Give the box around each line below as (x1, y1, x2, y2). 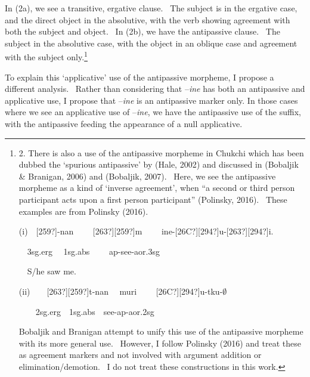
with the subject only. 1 (5, 49, 88, 63)
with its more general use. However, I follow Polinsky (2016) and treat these (18, 336, 301, 349)
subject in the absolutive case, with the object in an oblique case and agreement (5, 36, 297, 49)
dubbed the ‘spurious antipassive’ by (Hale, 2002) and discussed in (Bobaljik (18, 158, 299, 171)
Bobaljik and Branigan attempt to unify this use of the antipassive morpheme (18, 325, 303, 338)
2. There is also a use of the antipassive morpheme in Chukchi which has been (18, 146, 304, 159)
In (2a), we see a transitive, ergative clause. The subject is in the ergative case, (5, 2, 297, 14)
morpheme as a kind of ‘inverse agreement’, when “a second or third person (18, 181, 295, 194)
